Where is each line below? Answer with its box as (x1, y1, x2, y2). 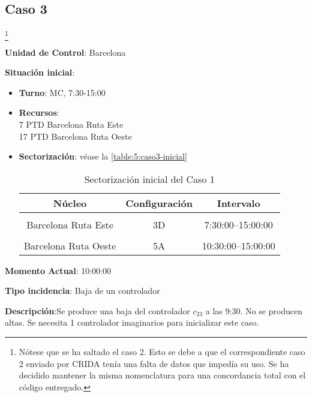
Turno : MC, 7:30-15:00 (19, 86, 106, 98)
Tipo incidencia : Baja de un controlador (5, 284, 160, 297)
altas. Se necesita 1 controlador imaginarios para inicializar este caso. (5, 316, 259, 329)
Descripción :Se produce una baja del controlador (5, 304, 190, 317)
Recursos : (19, 106, 59, 119)
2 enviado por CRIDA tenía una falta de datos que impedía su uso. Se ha (19, 357, 289, 369)
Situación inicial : (5, 66, 75, 79)
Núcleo (53, 196, 87, 210)
